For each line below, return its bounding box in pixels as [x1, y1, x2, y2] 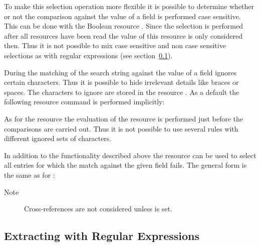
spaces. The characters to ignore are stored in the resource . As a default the [4, 86, 239, 97]
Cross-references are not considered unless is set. [24, 203, 172, 214]
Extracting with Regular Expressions [4, 228, 200, 243]
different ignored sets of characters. [4, 133, 112, 144]
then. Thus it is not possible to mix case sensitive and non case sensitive [4, 40, 226, 51]
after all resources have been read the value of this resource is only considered [4, 30, 242, 41]
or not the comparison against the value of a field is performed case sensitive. [4, 11, 241, 21]
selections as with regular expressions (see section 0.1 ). [4, 50, 173, 60]
